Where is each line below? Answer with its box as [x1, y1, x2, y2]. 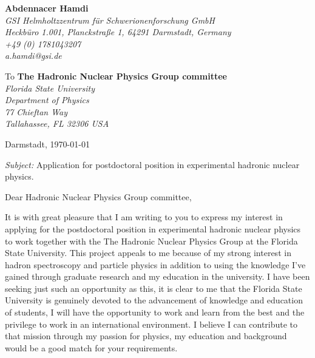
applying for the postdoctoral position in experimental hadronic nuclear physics [5, 222, 301, 235]
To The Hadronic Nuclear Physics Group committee [5, 69, 227, 82]
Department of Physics [5, 93, 89, 106]
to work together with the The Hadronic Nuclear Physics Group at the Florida [5, 234, 298, 247]
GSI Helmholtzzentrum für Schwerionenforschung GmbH [5, 13, 215, 26]
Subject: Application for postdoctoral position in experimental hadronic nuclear [5, 158, 300, 171]
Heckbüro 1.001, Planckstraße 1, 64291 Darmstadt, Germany [5, 25, 231, 38]
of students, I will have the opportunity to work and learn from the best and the [5, 306, 305, 319]
